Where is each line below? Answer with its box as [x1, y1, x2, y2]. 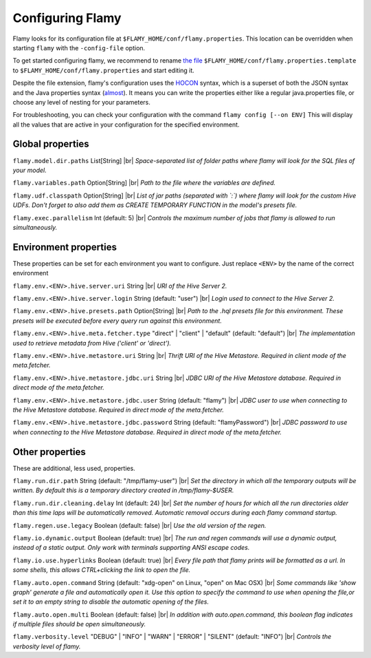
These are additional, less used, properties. [12, 464, 135, 472]
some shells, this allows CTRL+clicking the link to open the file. [12, 566, 191, 574]
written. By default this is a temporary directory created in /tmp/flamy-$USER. [12, 486, 234, 495]
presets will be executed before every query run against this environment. [12, 317, 223, 325]
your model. [12, 166, 47, 174]
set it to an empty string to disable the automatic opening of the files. [12, 597, 210, 606]
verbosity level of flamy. [12, 642, 81, 650]
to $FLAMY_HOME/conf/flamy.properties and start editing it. [12, 66, 195, 74]
